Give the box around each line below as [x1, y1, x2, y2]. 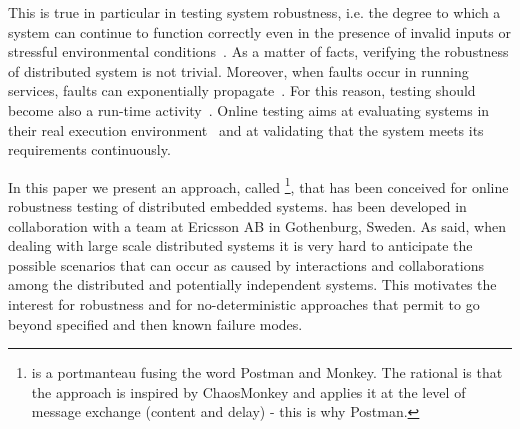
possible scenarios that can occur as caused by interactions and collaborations [8, 254, 484, 275]
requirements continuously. [8, 139, 171, 160]
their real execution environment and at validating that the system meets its [8, 119, 484, 140]
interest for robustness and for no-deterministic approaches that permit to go [8, 293, 480, 314]
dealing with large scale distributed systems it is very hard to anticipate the [8, 235, 473, 256]
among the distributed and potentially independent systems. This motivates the [8, 274, 497, 295]
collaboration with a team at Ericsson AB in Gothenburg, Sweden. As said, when [8, 215, 506, 236]
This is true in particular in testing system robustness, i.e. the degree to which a [8, 2, 501, 22]
